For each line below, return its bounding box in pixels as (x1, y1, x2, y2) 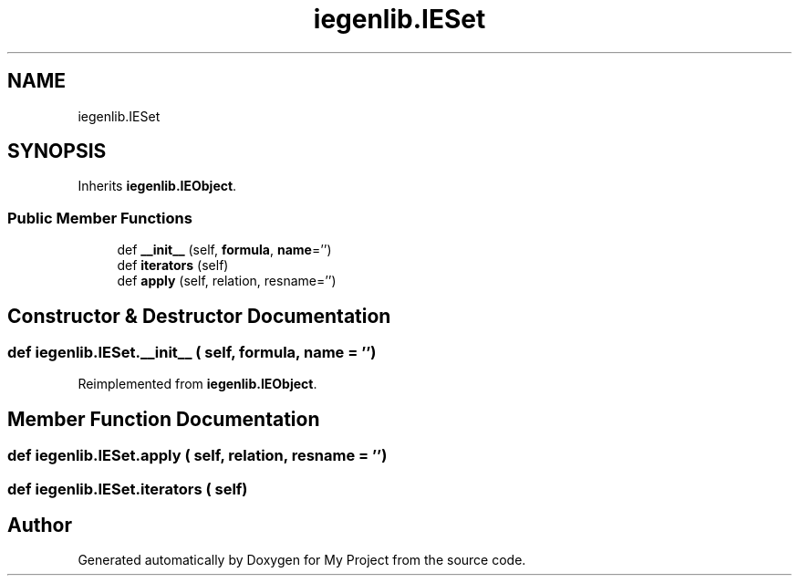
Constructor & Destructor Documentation (7, 304, 391, 328)
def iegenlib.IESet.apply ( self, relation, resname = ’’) (7, 446, 388, 465)
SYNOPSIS (7, 140, 107, 163)
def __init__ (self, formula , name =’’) (117, 242, 332, 258)
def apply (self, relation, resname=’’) (117, 273, 337, 289)
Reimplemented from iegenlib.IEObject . (78, 376, 317, 392)
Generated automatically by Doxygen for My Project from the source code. (78, 552, 526, 568)
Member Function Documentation (7, 407, 320, 431)
